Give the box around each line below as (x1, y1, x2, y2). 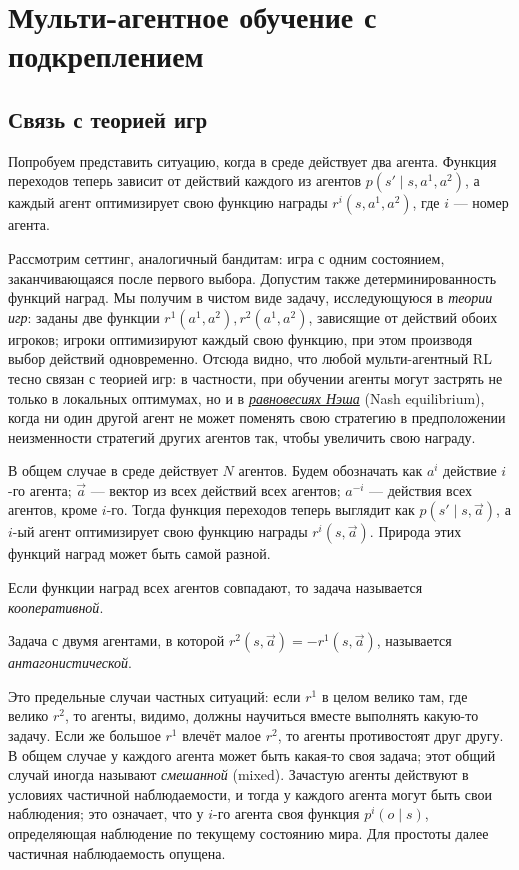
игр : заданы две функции (8, 306, 160, 327)
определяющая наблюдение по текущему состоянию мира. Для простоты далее (8, 823, 489, 844)
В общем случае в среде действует (8, 460, 218, 481)
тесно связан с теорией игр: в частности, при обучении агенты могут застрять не (8, 367, 503, 388)
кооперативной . (8, 596, 104, 617)
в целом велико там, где (321, 685, 468, 706)
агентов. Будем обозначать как (238, 460, 423, 481)
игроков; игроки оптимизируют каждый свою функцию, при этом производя (8, 328, 473, 349)
